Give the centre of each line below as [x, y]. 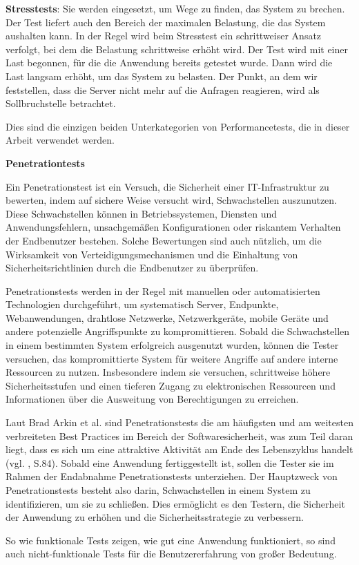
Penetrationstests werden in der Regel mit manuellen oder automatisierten [163, 290]
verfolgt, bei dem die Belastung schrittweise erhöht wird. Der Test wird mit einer [177, 49]
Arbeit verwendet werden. [60, 140]
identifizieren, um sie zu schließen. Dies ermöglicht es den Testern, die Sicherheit [175, 503]
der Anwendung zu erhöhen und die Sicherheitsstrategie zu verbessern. [155, 517]
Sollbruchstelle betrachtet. [61, 103]
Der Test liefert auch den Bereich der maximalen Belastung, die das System [166, 22]
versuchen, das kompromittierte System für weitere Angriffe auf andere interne [172, 358]
